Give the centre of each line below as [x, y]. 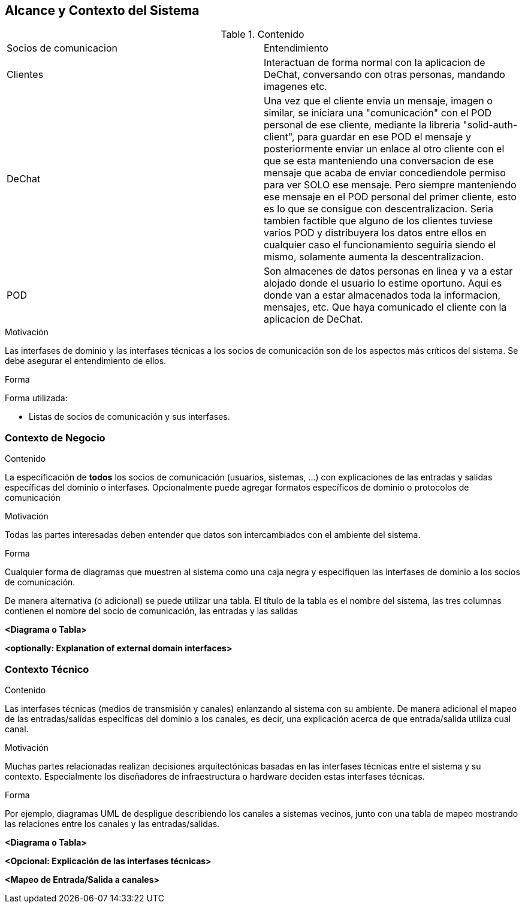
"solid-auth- [490, 125]
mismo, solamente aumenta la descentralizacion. [374, 257]
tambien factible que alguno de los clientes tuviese [378, 221]
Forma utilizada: [36, 398]
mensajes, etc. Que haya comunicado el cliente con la [385, 307]
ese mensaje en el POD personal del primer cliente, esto [390, 197]
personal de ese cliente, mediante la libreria [362, 125]
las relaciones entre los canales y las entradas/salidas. [112, 823]
